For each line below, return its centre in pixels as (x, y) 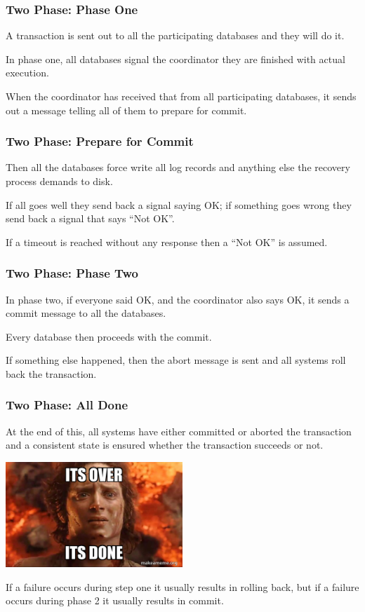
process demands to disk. (59, 181)
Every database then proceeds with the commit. (109, 336)
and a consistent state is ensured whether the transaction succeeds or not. (165, 445)
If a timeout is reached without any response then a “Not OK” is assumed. (167, 242)
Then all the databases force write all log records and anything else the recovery (178, 167)
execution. (27, 73)
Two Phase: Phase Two (72, 273)
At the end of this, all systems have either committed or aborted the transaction (179, 431)
